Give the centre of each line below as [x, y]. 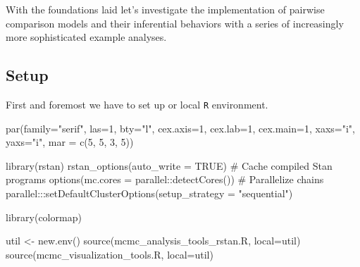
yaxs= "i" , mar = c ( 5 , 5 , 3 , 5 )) [70, 142]
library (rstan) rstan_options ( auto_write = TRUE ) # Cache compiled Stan [169, 165]
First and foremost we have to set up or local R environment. [137, 104]
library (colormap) [44, 217]
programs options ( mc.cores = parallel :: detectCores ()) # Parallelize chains [165, 179]
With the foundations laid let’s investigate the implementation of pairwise [165, 9]
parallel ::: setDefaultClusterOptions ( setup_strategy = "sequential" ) [149, 193]
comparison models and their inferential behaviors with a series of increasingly [175, 23]
